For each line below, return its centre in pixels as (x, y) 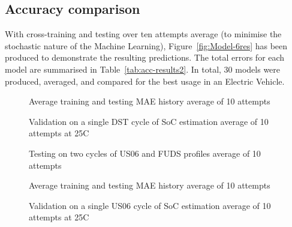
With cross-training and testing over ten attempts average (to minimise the (143, 34)
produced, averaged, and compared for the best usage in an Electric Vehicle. (145, 81)
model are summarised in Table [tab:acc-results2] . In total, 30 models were (143, 69)
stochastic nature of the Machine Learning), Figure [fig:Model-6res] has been (146, 45)
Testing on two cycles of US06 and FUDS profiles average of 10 (145, 153)
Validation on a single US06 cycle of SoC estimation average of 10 (150, 205)
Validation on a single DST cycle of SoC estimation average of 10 (149, 121)
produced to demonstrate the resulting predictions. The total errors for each (145, 57)
